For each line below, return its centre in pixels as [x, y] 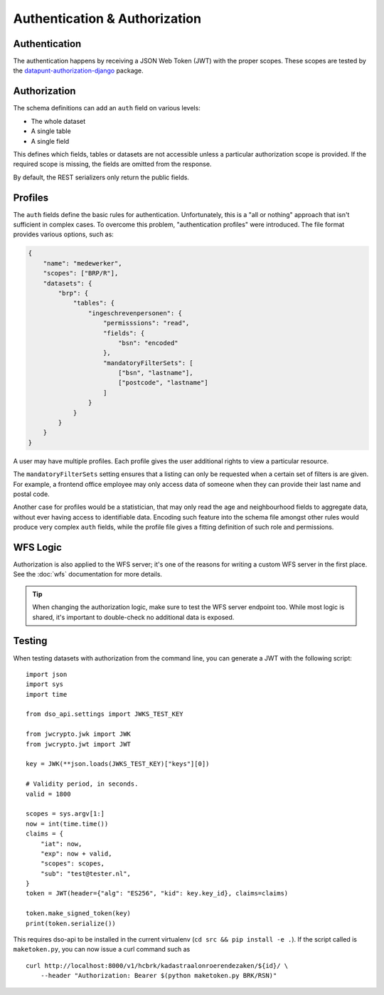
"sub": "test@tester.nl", [86, 873]
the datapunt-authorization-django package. [78, 70]
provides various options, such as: [63, 234]
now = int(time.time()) [67, 823]
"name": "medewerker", [82, 263]
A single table [51, 131]
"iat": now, [61, 844]
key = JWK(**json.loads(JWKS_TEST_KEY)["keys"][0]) [118, 764]
